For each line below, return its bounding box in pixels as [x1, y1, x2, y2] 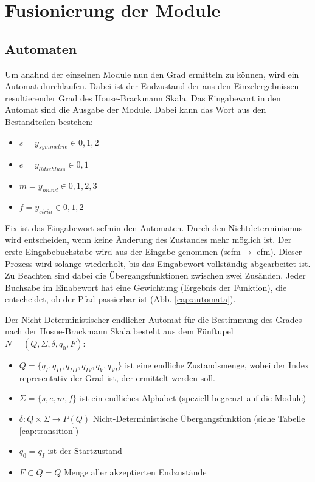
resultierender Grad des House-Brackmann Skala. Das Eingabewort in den [5, 91, 281, 104]
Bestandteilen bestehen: [5, 115, 94, 127]
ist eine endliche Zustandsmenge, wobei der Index [125, 359, 310, 372]
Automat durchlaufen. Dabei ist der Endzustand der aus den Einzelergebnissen [5, 80, 299, 92]
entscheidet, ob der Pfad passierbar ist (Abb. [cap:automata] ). [5, 293, 236, 305]
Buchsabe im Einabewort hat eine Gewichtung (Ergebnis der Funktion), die [5, 280, 287, 293]
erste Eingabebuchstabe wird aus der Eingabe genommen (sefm [5, 245, 241, 257]
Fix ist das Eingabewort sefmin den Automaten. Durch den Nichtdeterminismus [5, 221, 303, 234]
